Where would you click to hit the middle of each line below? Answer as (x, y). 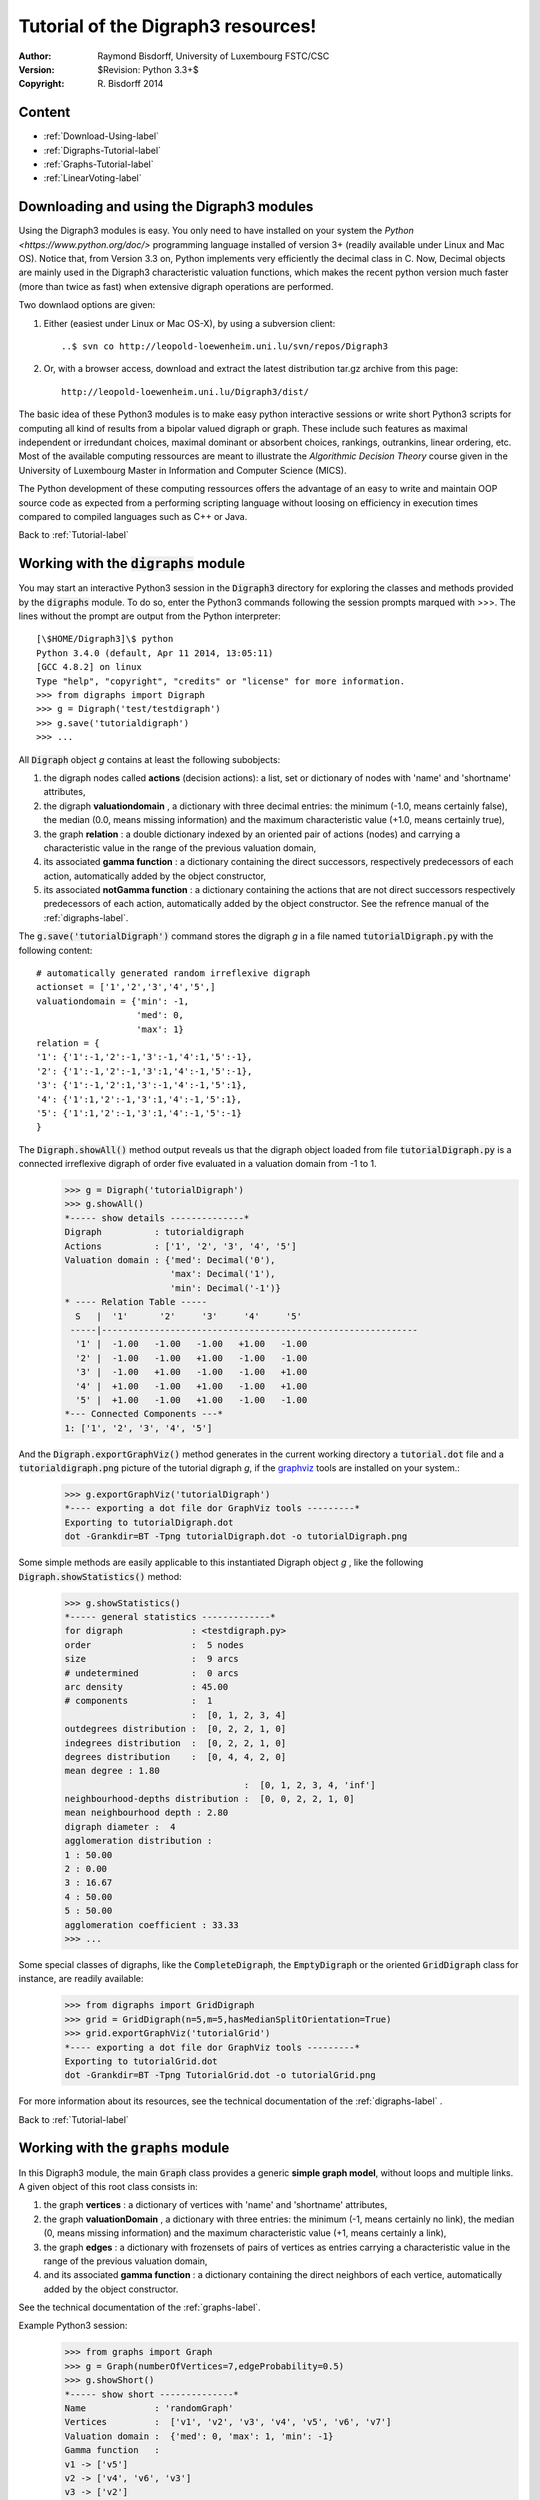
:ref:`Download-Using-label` (101, 136)
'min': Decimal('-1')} (226, 1288)
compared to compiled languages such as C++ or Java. (133, 516)
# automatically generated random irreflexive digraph (173, 973)
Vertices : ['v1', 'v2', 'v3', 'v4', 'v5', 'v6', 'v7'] (228, 2422)
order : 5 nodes (154, 1644)
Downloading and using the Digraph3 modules (166, 206)
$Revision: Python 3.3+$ (148, 69)
